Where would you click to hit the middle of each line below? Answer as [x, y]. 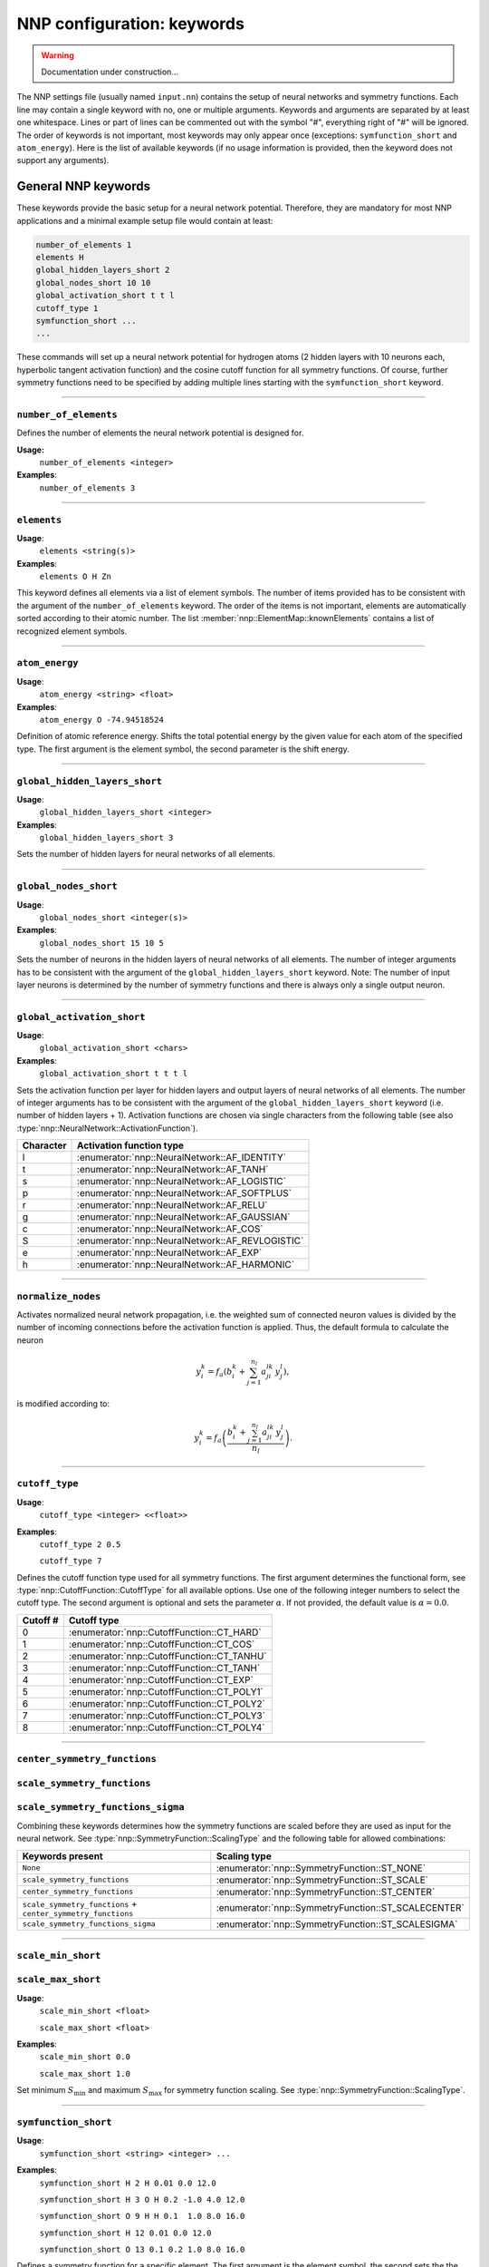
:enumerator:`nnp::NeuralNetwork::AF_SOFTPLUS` [185, 1193]
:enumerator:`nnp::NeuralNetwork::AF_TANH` [173, 1170]
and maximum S [118, 2090]
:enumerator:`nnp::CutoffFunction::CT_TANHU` [168, 1656]
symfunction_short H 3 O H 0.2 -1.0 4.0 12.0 [142, 2199]
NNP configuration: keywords [130, 24]
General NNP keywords [84, 186]
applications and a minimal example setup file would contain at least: [145, 220]
